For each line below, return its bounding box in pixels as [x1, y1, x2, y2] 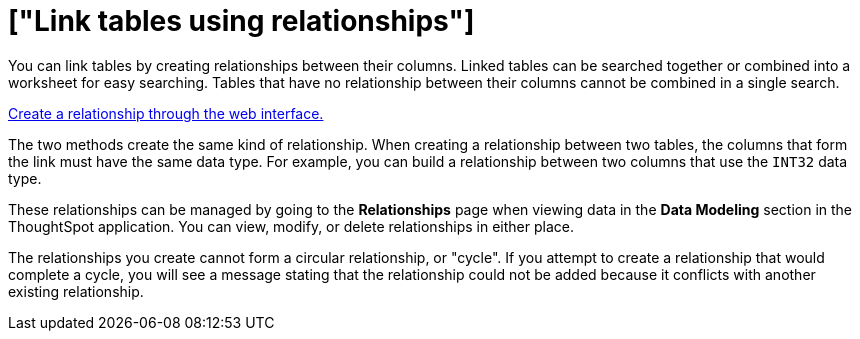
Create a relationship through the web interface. [8, 104, 324, 122]
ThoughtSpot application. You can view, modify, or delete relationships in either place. [8, 217, 575, 235]
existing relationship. [8, 282, 144, 300]
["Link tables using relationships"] [8, 4, 475, 38]
